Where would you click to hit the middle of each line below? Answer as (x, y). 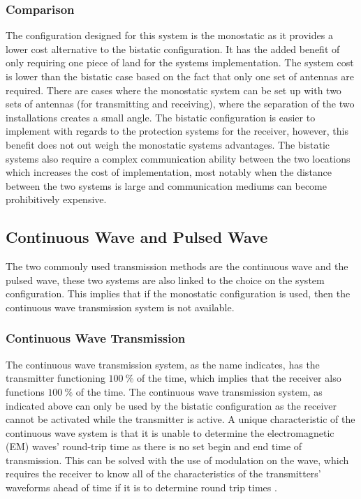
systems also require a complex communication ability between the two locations (178, 158)
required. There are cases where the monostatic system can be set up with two (174, 90)
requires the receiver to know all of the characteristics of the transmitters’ (163, 474)
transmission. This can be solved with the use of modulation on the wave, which (177, 460)
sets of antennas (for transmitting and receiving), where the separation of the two (180, 104)
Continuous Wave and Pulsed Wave (137, 237)
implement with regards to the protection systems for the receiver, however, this (177, 131)
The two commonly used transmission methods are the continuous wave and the (177, 266)
